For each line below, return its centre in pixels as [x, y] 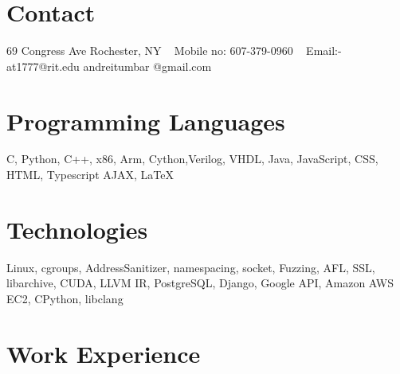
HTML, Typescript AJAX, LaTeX [90, 175]
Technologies [77, 229]
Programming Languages [146, 121]
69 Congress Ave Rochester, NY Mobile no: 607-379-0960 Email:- [174, 51]
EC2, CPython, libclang [65, 298]
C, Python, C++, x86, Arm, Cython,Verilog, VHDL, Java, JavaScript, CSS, [192, 159]
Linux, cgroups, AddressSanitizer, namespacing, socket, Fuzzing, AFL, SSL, [191, 267]
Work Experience [104, 353]
